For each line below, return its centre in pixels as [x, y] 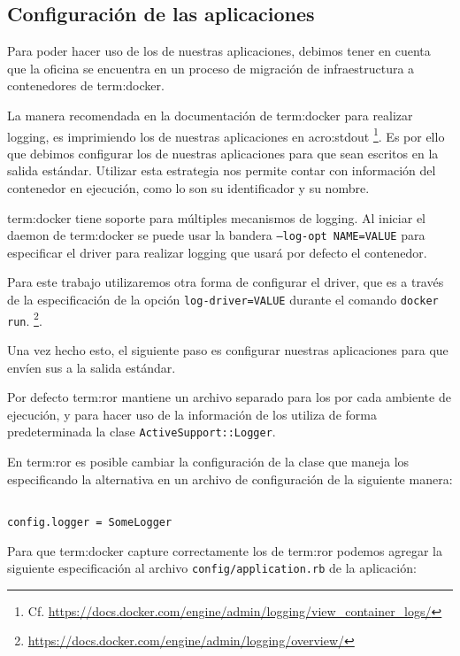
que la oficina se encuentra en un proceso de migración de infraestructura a [211, 68]
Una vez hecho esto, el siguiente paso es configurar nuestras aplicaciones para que [228, 350]
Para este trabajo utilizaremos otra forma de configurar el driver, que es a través [226, 282]
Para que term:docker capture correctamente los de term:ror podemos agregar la [225, 550]
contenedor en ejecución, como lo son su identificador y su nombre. [188, 188]
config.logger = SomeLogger [90, 522]
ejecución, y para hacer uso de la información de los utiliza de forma [192, 414]
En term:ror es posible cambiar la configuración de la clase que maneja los [208, 462]
